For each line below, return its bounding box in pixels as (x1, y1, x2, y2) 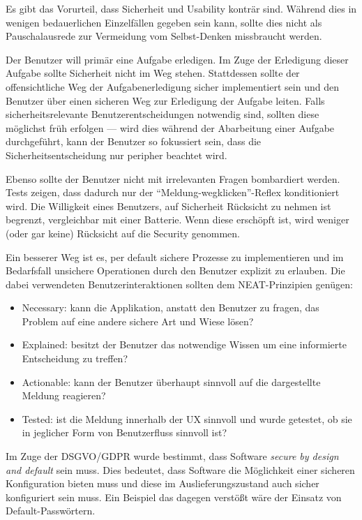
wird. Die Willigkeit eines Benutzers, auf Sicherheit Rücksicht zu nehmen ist (6, 198, 331, 213)
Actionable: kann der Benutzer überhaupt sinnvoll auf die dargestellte (22, 374, 321, 389)
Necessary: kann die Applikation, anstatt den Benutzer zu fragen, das (22, 300, 319, 315)
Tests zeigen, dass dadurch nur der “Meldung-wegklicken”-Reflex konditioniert (6, 185, 340, 200)
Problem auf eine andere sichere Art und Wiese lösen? (22, 313, 254, 328)
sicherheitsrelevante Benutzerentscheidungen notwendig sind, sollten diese (6, 107, 319, 121)
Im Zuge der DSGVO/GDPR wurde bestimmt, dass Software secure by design (6, 449, 339, 463)
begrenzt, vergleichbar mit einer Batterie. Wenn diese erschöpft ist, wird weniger (6, 212, 349, 227)
